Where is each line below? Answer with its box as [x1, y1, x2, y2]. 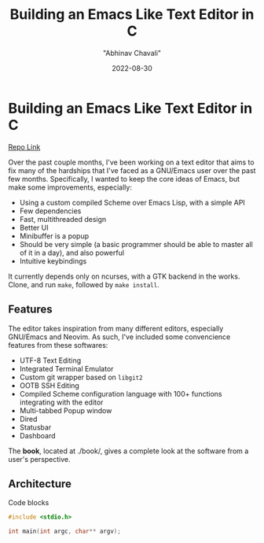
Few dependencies [19, 206, 82, 216]
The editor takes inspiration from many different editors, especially [8, 323, 224, 333]
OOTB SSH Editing [19, 380, 80, 390]
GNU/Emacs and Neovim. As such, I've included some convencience [8, 332, 231, 342]
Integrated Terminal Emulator [19, 364, 114, 373]
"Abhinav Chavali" [102, 48, 162, 57]
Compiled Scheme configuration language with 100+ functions [19, 389, 222, 398]
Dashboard [19, 430, 57, 440]
